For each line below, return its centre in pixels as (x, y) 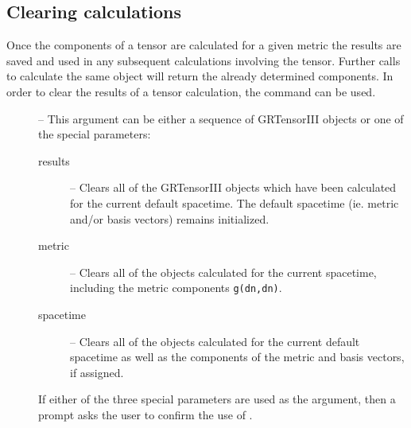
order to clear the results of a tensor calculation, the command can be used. (191, 91)
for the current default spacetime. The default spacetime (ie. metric (235, 202)
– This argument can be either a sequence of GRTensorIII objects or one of (221, 118)
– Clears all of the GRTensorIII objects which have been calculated (233, 187)
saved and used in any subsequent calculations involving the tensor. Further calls (204, 60)
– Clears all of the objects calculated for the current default (215, 341)
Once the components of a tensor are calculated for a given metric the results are (204, 45)
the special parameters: (95, 134)
